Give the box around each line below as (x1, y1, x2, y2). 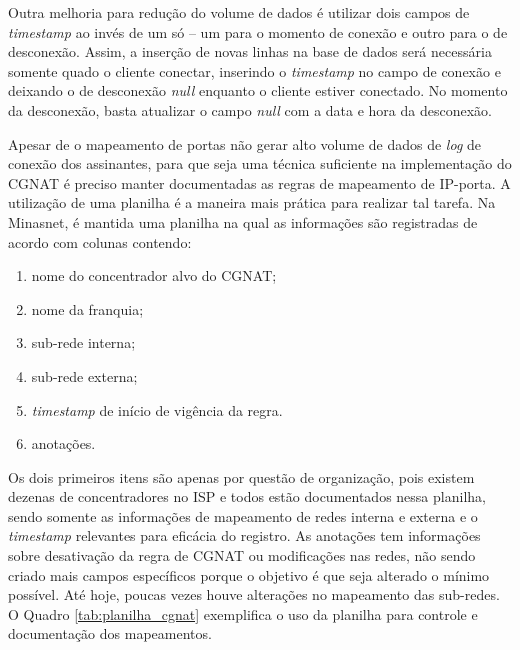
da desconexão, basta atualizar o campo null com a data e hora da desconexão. (8, 99, 492, 120)
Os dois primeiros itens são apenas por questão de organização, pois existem (8, 466, 475, 487)
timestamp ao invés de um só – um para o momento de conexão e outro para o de (8, 21, 508, 42)
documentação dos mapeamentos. (8, 623, 212, 644)
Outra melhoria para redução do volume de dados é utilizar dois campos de (8, 2, 470, 22)
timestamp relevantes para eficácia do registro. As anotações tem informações (8, 525, 481, 546)
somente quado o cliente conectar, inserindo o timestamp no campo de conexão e (8, 60, 501, 81)
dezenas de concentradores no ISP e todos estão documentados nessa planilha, (8, 486, 486, 507)
